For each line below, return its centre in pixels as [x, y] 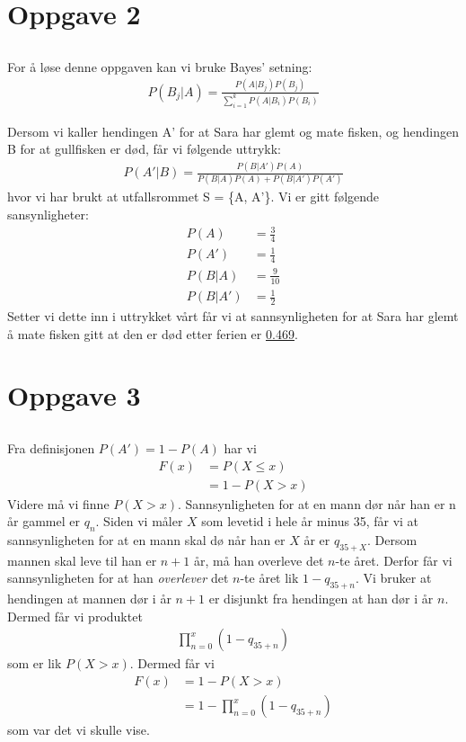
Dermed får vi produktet [75, 616]
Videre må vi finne [58, 503]
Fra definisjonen [51, 448]
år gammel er [44, 521]
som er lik [35, 663]
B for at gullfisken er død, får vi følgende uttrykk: [144, 149]
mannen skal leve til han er [82, 560]
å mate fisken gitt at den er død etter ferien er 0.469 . [153, 333]
